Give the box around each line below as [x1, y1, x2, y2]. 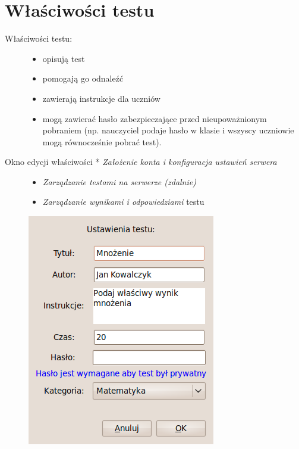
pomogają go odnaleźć [42, 72, 124, 85]
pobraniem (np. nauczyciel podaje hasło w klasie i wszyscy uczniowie [42, 124, 294, 136]
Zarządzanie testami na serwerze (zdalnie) [42, 175, 196, 188]
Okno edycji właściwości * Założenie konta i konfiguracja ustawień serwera [5, 155, 277, 168]
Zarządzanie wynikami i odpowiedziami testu [42, 195, 204, 208]
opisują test [42, 52, 85, 64]
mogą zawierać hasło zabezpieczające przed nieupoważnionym [42, 112, 267, 124]
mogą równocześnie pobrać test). [42, 135, 162, 148]
